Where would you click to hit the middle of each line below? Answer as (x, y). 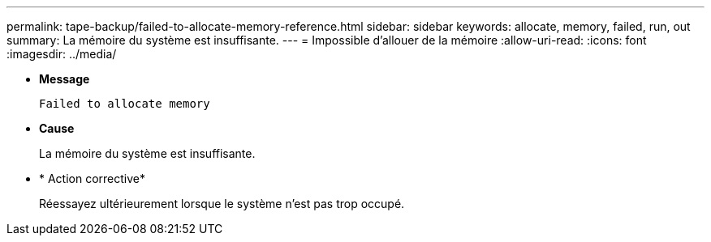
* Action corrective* (93, 178)
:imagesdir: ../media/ (62, 54)
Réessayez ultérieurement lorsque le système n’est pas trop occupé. (222, 204)
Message (65, 79)
